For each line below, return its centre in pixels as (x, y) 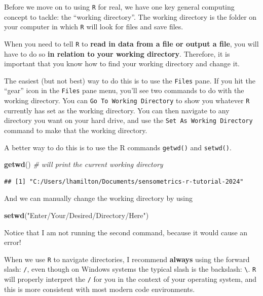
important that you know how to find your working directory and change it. (122, 64)
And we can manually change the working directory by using (98, 198)
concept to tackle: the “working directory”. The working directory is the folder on (130, 16)
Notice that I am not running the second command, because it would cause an (126, 232)
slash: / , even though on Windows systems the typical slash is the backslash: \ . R (130, 269)
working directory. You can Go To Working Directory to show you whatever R (127, 100)
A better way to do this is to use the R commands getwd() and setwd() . (118, 147)
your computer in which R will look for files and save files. (94, 27)
